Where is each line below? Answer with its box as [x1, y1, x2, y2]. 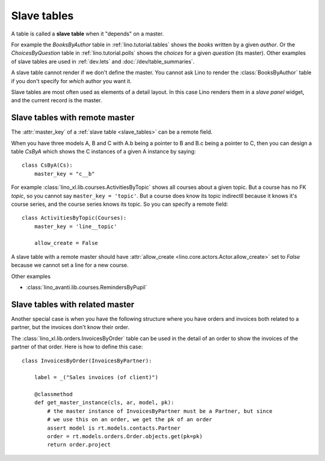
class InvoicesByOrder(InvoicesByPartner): [22, 357, 152, 364]
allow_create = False [34, 240, 99, 247]
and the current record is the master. [11, 97, 102, 104]
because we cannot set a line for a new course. [11, 262, 129, 269]
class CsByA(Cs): [22, 162, 73, 169]
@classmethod [34, 391, 73, 398]
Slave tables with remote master [11, 113, 135, 123]
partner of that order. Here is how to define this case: [11, 343, 143, 350]
